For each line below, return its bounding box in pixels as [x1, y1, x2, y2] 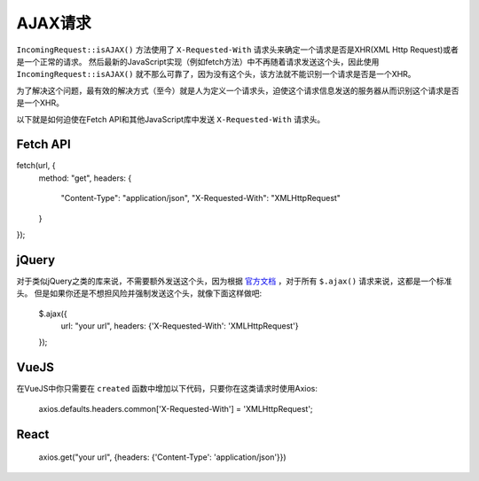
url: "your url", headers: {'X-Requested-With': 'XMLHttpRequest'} [60, 321, 299, 331]
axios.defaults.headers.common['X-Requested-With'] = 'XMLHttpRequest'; [38, 403, 314, 414]
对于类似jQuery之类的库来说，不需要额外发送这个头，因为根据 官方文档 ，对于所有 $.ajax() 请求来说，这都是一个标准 [16, 275, 452, 286]
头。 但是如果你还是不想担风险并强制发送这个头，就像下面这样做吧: [16, 288, 262, 299]
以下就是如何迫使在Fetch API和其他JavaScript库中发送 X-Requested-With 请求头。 [16, 113, 326, 124]
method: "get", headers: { [38, 173, 132, 183]
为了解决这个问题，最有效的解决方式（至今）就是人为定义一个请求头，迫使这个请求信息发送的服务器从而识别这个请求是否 [16, 85, 459, 96]
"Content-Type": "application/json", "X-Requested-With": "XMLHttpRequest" [60, 193, 342, 204]
